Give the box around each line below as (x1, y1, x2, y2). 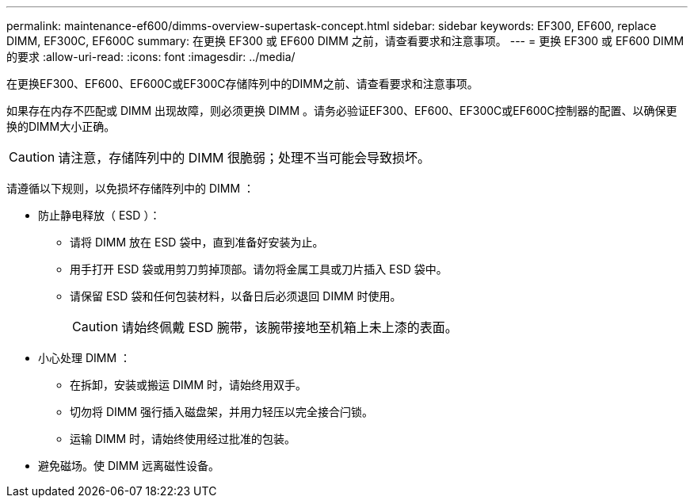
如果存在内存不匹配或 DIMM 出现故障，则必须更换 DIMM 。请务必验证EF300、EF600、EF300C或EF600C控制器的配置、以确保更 (6, 104, 677, 117)
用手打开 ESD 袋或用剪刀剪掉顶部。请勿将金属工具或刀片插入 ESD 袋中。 (70, 262, 448, 276)
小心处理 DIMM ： (38, 351, 132, 365)
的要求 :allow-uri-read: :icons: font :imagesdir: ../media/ (6, 50, 296, 63)
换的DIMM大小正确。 (6, 120, 116, 133)
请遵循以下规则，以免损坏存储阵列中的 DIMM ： (6, 181, 255, 195)
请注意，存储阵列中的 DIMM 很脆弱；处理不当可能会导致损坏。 (58, 150, 431, 166)
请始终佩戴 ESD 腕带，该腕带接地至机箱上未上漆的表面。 (121, 319, 458, 335)
